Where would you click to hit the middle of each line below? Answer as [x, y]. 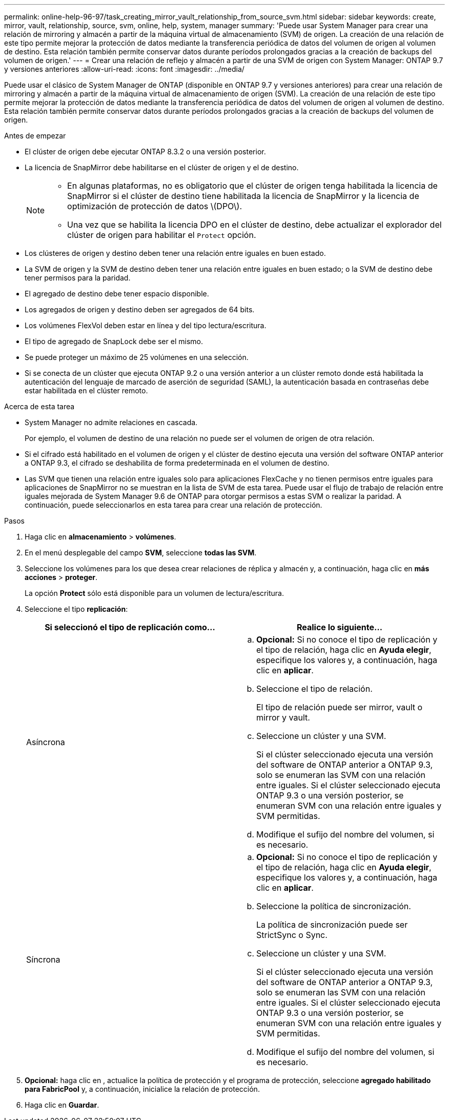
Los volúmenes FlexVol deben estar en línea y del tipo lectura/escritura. [146, 325]
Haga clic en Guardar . [62, 1105]
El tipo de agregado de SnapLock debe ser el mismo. [114, 341]
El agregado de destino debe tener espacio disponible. [117, 294]
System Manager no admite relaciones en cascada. [111, 422]
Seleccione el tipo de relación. [314, 689]
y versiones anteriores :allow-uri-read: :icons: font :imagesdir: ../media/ [124, 69]
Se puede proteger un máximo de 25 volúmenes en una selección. [137, 357]
